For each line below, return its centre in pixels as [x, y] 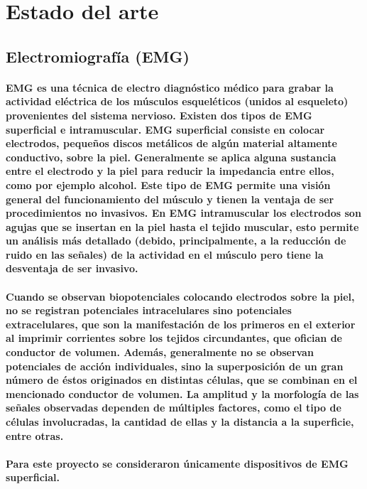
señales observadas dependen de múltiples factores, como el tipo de [174, 408]
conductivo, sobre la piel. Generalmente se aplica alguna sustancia [171, 157]
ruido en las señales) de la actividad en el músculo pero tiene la [165, 254]
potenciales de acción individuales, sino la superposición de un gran [175, 366]
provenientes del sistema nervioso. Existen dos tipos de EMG [159, 115]
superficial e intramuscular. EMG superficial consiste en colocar [165, 129]
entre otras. [35, 435]
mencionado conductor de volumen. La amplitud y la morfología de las [182, 393]
